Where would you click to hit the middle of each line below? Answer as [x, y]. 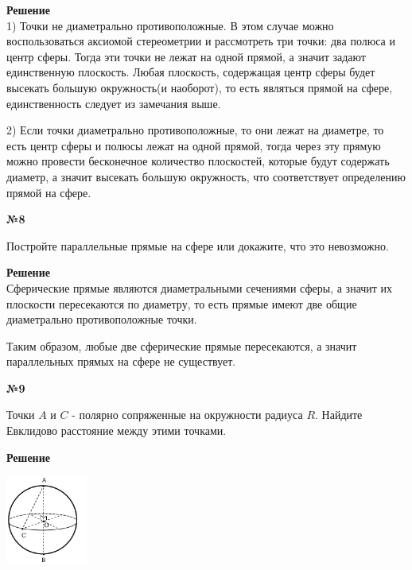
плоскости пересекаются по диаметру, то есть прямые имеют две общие [182, 303]
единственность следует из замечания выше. [114, 103]
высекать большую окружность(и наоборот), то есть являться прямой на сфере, [200, 87]
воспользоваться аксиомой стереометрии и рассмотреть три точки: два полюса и [201, 41]
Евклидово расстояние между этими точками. [117, 430]
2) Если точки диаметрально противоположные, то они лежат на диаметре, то [195, 130]
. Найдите [339, 415]
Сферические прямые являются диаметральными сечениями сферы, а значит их [200, 287]
